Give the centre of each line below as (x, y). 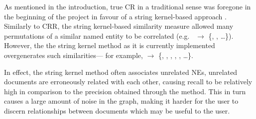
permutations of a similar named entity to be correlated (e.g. (97, 35)
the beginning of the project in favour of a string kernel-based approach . (115, 16)
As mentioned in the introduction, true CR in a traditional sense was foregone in (128, 6)
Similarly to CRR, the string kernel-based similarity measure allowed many (119, 26)
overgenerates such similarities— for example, (73, 55)
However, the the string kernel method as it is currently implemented (110, 45)
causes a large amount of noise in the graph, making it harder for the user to (121, 101)
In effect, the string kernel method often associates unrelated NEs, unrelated (121, 72)
